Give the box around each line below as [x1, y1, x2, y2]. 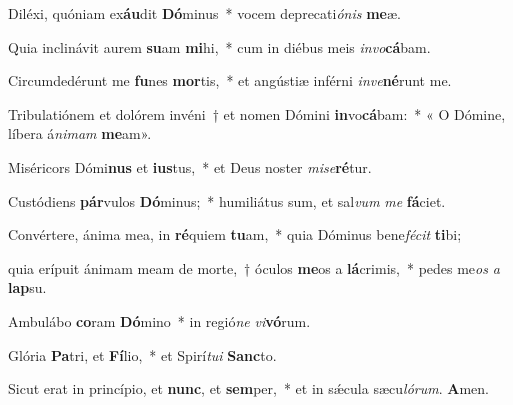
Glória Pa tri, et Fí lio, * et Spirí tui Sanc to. [8, 344, 277, 365]
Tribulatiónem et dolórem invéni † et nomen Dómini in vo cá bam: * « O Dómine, [8, 103, 506, 124]
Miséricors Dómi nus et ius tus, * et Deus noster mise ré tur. [8, 156, 372, 177]
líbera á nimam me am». [8, 123, 152, 144]
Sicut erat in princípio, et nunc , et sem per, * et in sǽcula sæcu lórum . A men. [8, 378, 489, 399]
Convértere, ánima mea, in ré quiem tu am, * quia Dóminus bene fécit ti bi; [8, 224, 462, 245]
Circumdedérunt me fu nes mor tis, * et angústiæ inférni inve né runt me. [8, 70, 452, 91]
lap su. [8, 277, 47, 298]
